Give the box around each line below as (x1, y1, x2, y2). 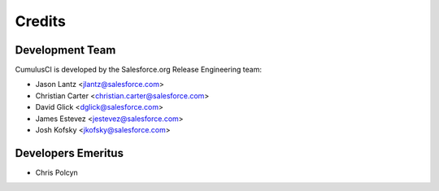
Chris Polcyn (35, 167, 79, 177)
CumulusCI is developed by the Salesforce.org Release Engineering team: (15, 65, 262, 75)
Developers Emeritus (15, 146, 124, 160)
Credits (15, 12, 67, 30)
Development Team (15, 43, 116, 57)
